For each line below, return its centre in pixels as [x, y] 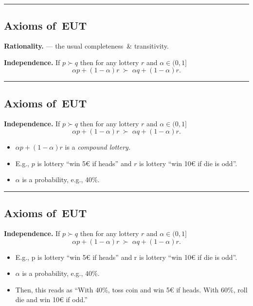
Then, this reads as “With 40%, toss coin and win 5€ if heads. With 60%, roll [131, 289]
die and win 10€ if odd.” [51, 299]
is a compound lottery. [98, 147]
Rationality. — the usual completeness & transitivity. [86, 46]
